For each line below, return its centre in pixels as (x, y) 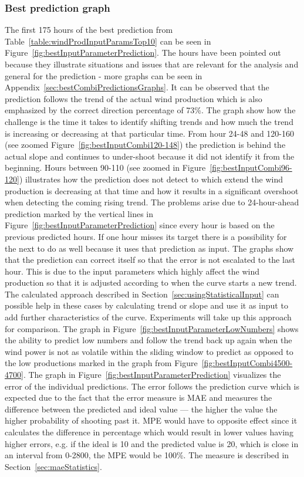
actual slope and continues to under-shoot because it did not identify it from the (150, 156)
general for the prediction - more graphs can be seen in (104, 75)
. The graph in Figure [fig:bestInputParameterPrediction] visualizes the (152, 375)
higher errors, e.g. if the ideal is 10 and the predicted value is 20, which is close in (152, 443)
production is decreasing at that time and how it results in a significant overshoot (152, 190)
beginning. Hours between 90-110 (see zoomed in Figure (105, 168)
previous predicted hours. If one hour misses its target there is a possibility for (146, 236)
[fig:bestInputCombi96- (251, 168)
